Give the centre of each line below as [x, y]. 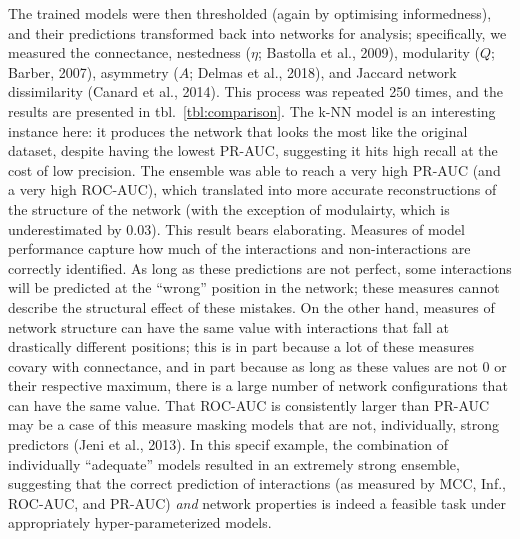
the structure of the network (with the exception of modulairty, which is [229, 208]
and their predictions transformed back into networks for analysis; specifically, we [257, 32]
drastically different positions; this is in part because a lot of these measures [241, 346]
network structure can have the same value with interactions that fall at [228, 326]
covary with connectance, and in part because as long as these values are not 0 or [257, 365]
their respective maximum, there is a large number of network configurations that [258, 385]
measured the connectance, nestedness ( [129, 52]
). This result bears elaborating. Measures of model [308, 228]
